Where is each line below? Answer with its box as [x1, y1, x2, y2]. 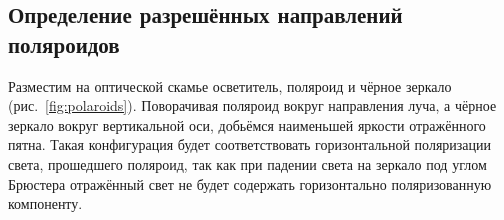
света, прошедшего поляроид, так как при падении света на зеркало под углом [8, 153, 487, 174]
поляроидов [8, 28, 120, 59]
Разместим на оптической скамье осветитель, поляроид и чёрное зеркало [8, 75, 452, 96]
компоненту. [8, 193, 83, 214]
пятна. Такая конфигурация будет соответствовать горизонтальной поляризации [8, 134, 492, 155]
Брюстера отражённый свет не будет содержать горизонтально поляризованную [8, 173, 492, 194]
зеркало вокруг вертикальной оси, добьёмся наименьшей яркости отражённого [8, 114, 486, 135]
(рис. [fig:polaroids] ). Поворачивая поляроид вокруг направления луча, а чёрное [8, 95, 497, 116]
